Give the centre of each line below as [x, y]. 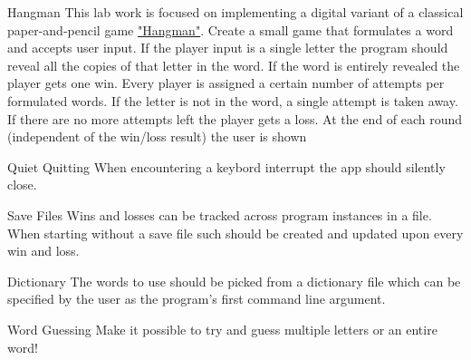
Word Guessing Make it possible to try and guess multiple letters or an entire [222, 329]
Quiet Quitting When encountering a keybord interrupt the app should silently [226, 166]
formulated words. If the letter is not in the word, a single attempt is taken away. [233, 100]
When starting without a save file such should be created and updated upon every [235, 233]
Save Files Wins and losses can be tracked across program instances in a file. [220, 214]
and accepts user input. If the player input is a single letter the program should [228, 48]
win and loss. [43, 251]
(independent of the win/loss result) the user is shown [157, 136]
